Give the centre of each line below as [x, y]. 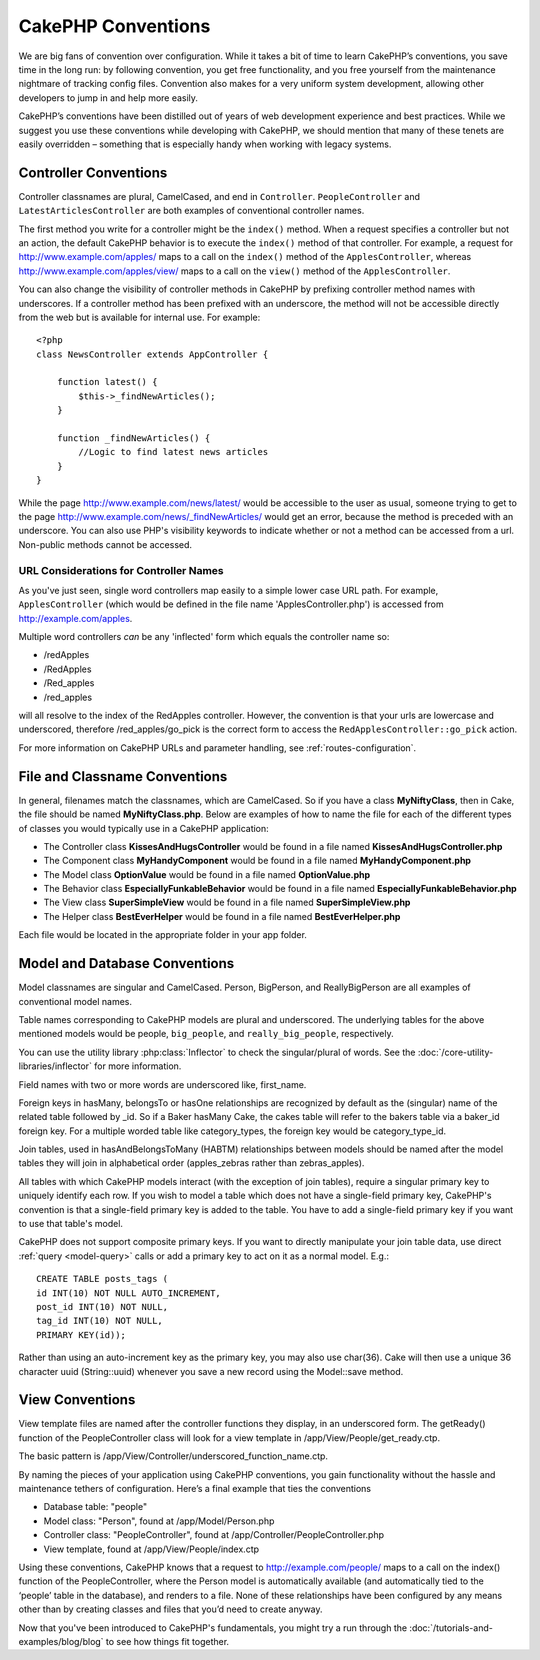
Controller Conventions [93, 172]
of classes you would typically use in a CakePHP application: [143, 828]
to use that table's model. [71, 1224]
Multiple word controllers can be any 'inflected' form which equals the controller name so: [204, 637]
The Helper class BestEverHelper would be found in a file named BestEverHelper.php [222, 916]
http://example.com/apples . [75, 618]
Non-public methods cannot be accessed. [105, 544]
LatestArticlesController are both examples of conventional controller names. [191, 211]
